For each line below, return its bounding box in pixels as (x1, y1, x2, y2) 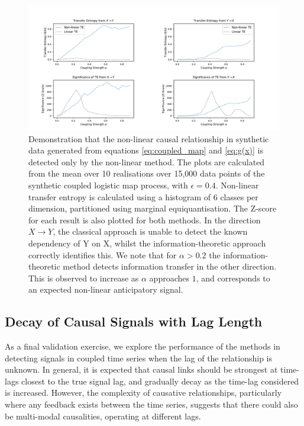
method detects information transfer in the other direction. (63, 260, 277, 273)
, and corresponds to (196, 271, 270, 284)
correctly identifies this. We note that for (28, 248, 177, 261)
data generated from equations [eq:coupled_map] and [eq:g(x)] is (28, 144, 263, 156)
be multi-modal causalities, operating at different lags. (5, 409, 201, 422)
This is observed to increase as (28, 271, 139, 284)
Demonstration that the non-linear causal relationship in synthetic (28, 132, 269, 145)
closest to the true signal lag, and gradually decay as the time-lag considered (21, 374, 299, 387)
